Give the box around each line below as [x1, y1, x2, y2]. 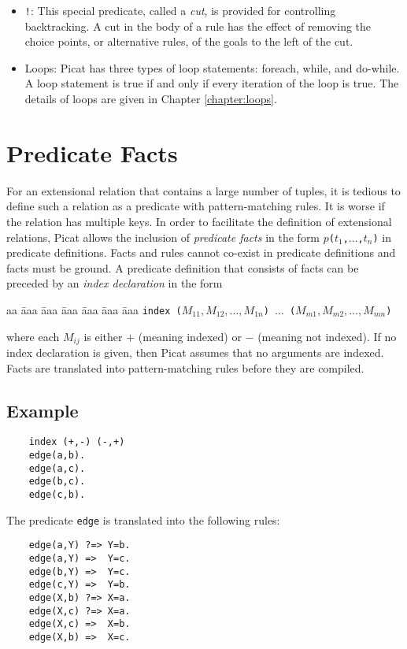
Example [6, 398, 79, 422]
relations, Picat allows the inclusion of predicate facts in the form [6, 228, 320, 245]
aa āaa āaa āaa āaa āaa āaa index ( [6, 301, 182, 317]
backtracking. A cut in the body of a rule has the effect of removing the [24, 17, 372, 34]
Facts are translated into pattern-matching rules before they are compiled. [6, 359, 364, 376]
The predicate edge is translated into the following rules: [6, 511, 280, 528]
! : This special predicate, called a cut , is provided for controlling [24, 2, 336, 18]
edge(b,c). [28, 476, 86, 488]
